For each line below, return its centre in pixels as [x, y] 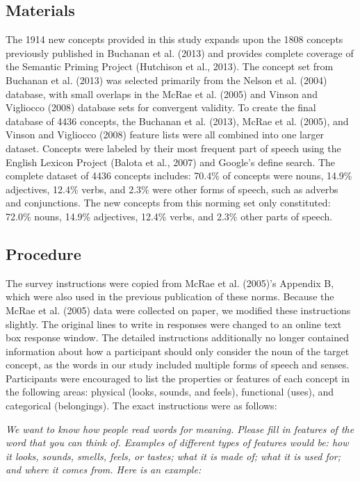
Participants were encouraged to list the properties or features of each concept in [178, 378]
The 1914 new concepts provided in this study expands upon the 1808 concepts [174, 39]
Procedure [43, 253]
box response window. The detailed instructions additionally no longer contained [177, 337]
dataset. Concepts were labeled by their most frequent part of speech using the [173, 148]
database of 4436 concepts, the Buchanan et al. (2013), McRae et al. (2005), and [177, 121]
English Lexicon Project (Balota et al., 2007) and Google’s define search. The [171, 162]
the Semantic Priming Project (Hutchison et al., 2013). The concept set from [170, 66]
